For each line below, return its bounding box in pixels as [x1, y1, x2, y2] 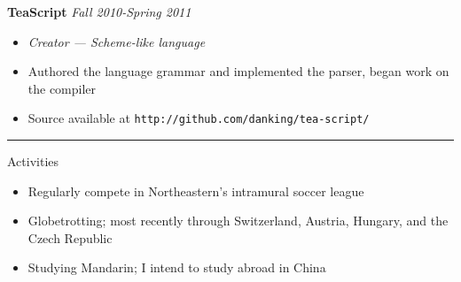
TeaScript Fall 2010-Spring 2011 [7, 3, 191, 20]
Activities [7, 152, 59, 171]
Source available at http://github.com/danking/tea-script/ [27, 109, 370, 127]
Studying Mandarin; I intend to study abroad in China [27, 258, 326, 277]
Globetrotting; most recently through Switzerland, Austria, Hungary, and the [27, 211, 449, 230]
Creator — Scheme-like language [27, 32, 206, 50]
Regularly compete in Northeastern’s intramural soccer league [27, 181, 364, 200]
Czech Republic [27, 228, 113, 247]
